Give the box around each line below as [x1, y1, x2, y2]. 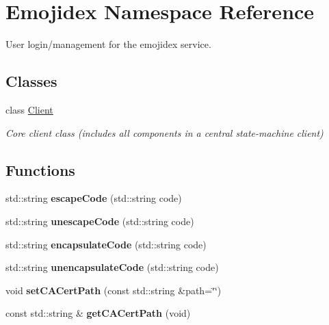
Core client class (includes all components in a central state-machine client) [5, 125, 324, 140]
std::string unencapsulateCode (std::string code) [5, 260, 219, 274]
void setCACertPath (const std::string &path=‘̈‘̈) [5, 283, 222, 297]
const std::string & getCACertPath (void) [5, 306, 191, 320]
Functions [5, 159, 75, 180]
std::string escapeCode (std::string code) [5, 191, 182, 205]
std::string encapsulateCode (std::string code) [5, 237, 207, 251]
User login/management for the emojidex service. [5, 37, 211, 51]
